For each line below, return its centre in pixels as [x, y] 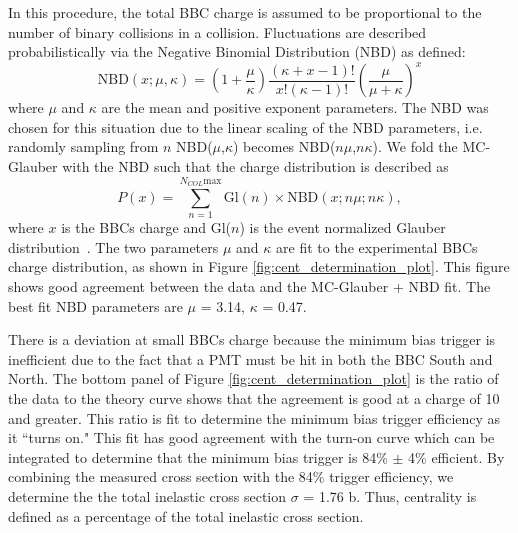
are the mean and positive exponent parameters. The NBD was [295, 107]
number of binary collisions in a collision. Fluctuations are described [217, 31]
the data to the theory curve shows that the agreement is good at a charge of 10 [254, 397]
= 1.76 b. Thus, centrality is [390, 495]
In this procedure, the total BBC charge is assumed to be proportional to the [245, 12]
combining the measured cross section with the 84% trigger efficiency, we [231, 476]
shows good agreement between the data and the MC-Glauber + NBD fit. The [249, 285]
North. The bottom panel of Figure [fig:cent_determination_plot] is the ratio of [253, 378]
